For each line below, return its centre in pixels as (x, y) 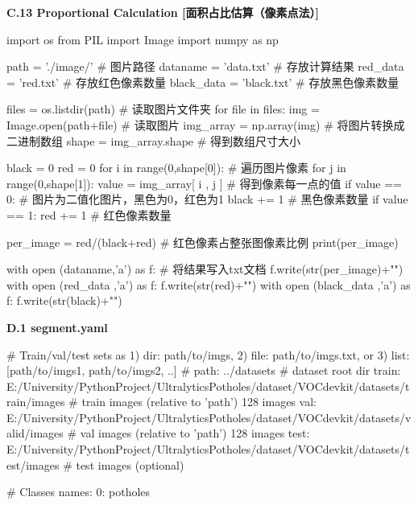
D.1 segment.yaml (57, 327)
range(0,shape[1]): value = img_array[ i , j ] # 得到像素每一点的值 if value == (204, 183)
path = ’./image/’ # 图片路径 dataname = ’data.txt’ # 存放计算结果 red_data (205, 66)
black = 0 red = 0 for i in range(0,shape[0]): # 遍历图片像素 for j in (176, 168)
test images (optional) (130, 464)
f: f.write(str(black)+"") (64, 300)
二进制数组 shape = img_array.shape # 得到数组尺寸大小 (154, 140)
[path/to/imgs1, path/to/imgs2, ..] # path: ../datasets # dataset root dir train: (204, 370)
